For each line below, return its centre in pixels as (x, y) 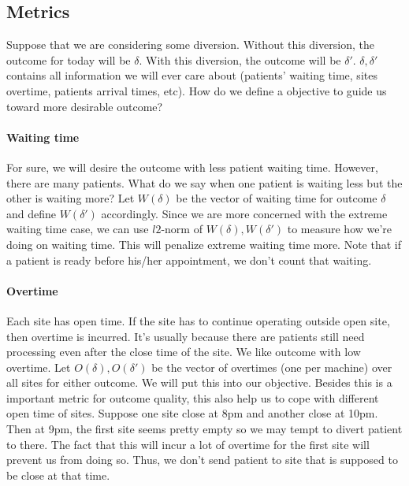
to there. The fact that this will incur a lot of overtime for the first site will (188, 444)
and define (32, 213)
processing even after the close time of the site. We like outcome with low (184, 352)
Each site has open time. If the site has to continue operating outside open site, (198, 320)
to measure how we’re (340, 229)
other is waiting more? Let (71, 198)
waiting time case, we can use (78, 229)
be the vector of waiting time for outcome (277, 198)
